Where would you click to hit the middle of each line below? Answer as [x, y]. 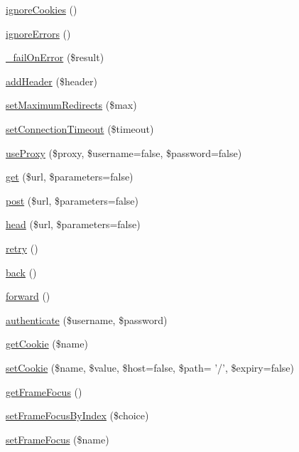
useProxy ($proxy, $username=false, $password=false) [124, 152]
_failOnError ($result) [55, 57]
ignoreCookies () [42, 9]
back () [21, 272]
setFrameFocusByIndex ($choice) [77, 415]
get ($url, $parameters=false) [70, 177]
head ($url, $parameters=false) [73, 224]
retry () [22, 248]
